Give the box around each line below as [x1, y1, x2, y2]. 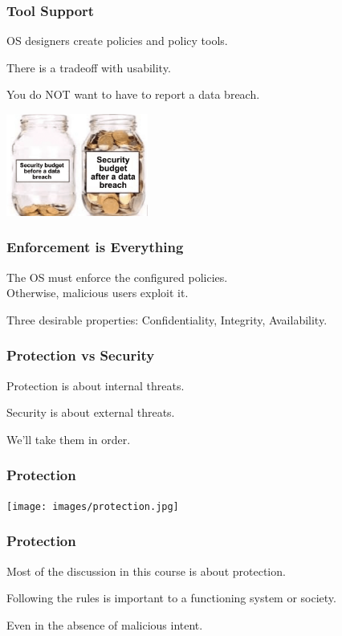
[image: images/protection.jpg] [6, 500, 179, 512]
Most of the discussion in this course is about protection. [6, 562, 286, 579]
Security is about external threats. [6, 404, 175, 421]
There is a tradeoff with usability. [6, 59, 171, 75]
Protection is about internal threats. [6, 377, 185, 393]
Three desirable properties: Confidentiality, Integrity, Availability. [6, 311, 328, 328]
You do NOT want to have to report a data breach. [6, 86, 260, 103]
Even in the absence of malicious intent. [6, 616, 203, 633]
